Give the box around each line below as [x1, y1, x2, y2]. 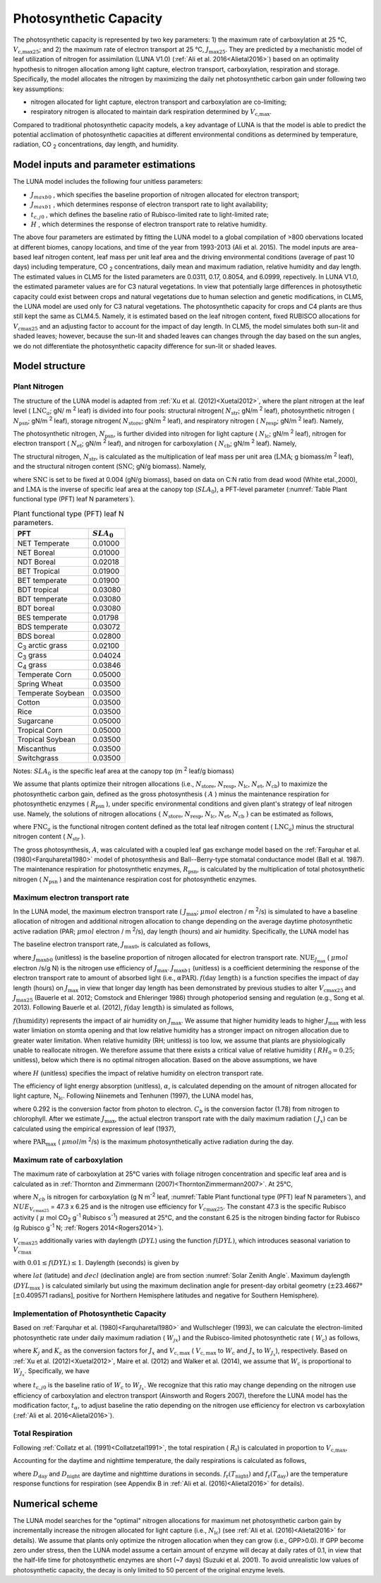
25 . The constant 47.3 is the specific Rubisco [216, 1202, 346, 1213]
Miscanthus [17, 743, 56, 753]
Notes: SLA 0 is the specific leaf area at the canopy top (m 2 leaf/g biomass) [13, 765, 234, 777]
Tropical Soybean [17, 734, 76, 744]
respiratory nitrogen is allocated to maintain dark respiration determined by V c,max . [30, 107, 272, 118]
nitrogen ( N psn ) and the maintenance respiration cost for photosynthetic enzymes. [13, 875, 257, 885]
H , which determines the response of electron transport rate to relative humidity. [30, 220, 267, 228]
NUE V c [13, 1203, 36, 1213]
